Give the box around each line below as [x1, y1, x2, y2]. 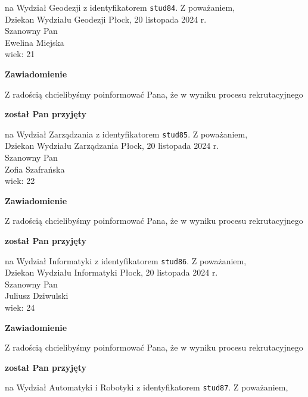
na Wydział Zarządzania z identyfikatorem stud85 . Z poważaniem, [5, 127, 248, 140]
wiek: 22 [5, 174, 35, 187]
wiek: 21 [5, 48, 35, 60]
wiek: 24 [5, 301, 35, 314]
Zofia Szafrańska [5, 162, 65, 175]
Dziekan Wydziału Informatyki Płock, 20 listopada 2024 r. [5, 266, 218, 279]
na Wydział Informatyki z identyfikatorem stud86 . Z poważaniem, [5, 254, 247, 267]
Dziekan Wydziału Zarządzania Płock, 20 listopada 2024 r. [5, 139, 219, 152]
